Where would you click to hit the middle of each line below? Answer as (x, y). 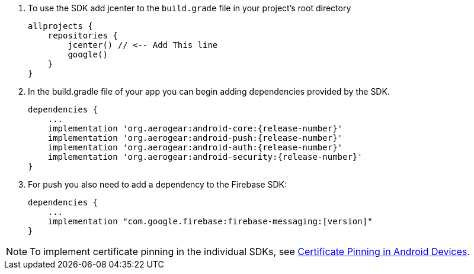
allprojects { (60, 26)
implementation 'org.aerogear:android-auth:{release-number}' (195, 147)
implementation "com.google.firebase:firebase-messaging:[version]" (210, 221)
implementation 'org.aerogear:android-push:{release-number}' (195, 138)
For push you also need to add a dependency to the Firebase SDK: (158, 184)
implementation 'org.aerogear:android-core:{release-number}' (195, 128)
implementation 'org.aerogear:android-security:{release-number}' (205, 157)
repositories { (83, 36)
